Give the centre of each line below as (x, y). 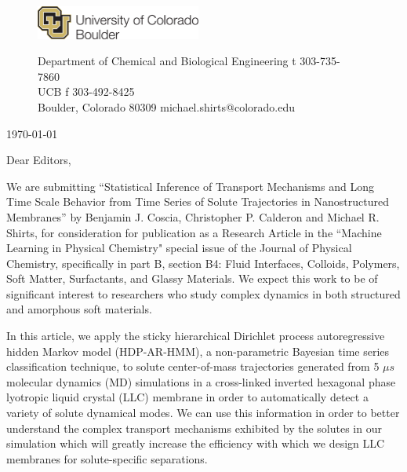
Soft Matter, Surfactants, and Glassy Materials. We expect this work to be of (192, 278)
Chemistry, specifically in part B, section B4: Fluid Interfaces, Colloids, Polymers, (203, 263)
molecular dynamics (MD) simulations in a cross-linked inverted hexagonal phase (201, 381)
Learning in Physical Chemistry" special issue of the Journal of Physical (179, 248)
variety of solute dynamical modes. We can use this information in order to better (203, 413)
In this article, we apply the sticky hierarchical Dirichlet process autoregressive (196, 336)
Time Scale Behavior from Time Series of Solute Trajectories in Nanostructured (198, 201)
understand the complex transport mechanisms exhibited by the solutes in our (194, 428)
